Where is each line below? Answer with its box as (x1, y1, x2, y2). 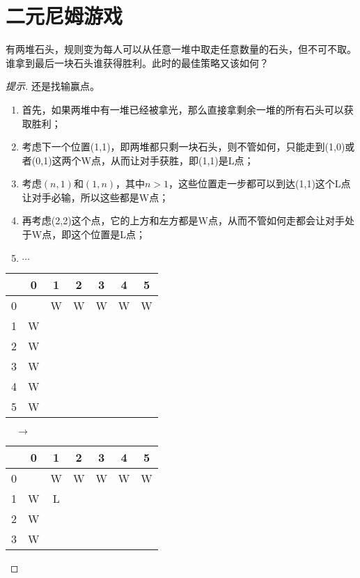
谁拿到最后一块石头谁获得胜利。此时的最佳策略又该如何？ (6, 55, 269, 70)
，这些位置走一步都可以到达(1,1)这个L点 (169, 176, 351, 191)
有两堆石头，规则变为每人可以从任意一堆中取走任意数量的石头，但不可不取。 (6, 42, 357, 56)
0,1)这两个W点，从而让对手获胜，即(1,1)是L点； (36, 153, 254, 167)
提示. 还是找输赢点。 (6, 79, 100, 93)
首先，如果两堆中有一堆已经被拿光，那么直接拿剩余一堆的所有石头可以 (22, 102, 344, 116)
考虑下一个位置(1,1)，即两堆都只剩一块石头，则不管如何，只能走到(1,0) (22, 139, 345, 154)
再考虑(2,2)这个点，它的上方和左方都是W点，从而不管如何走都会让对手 (22, 213, 345, 228)
